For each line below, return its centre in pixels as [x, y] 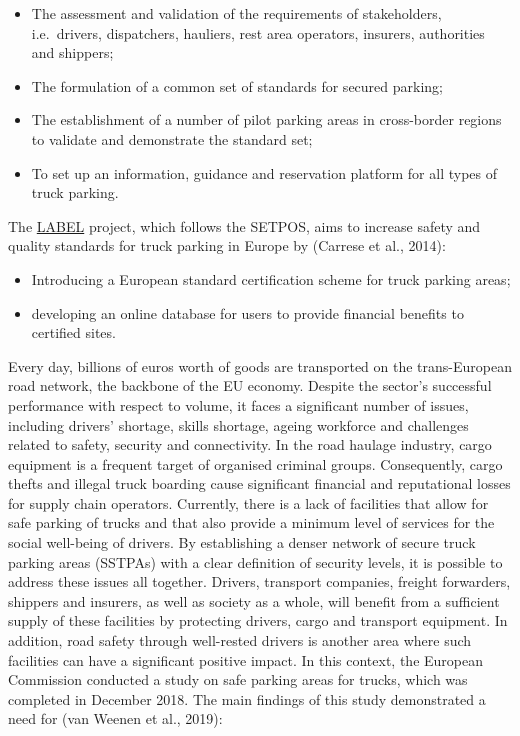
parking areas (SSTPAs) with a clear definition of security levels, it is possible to [255, 561]
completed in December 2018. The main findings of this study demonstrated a [247, 698]
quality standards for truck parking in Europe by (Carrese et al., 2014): [227, 245]
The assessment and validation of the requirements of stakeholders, [236, 13]
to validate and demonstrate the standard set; [172, 138]
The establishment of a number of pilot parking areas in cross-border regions [266, 119]
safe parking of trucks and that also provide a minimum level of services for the [251, 522]
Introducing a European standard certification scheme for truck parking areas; [271, 278]
